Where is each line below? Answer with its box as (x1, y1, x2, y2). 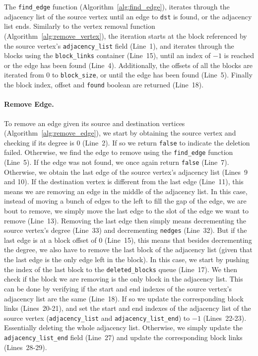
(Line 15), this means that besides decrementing (104, 234, 252, 245)
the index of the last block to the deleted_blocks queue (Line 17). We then (4, 264, 237, 274)
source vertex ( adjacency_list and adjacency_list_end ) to (4, 312, 190, 323)
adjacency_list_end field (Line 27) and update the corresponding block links (4, 332, 243, 342)
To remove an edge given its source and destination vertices (4, 118, 185, 128)
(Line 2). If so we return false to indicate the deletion (82, 137, 250, 147)
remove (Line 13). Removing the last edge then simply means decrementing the (4, 215, 246, 225)
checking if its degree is (4, 137, 74, 147)
